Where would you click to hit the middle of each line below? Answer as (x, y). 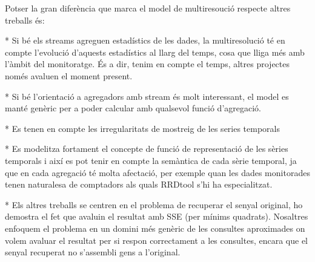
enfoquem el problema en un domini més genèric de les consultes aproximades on (155, 228)
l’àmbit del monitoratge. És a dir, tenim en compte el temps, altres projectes (148, 64)
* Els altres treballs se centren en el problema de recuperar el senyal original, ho (154, 204)
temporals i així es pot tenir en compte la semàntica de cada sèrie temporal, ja (151, 160)
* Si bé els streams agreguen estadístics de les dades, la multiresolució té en (145, 40)
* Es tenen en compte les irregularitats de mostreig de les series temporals (143, 128)
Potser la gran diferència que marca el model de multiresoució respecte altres (148, 8)
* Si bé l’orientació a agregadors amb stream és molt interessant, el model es (147, 96)
